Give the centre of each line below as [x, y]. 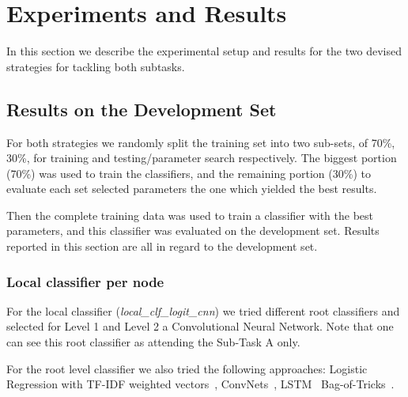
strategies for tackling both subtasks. [96, 66]
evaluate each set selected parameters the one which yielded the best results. [192, 189]
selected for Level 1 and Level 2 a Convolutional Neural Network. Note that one [200, 326]
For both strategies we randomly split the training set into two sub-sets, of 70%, [201, 142]
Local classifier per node [85, 281]
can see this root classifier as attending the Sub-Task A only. [153, 342]
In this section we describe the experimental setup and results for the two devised [204, 51]
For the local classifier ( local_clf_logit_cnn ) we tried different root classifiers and [203, 310]
